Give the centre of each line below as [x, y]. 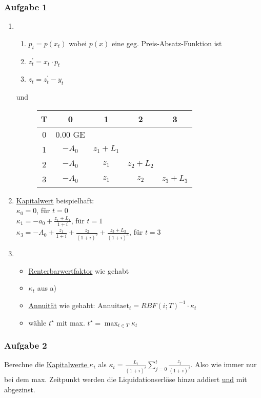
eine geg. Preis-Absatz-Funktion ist [167, 43]
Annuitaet [114, 306]
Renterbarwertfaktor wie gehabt [79, 270]
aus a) [47, 288]
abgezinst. [20, 389]
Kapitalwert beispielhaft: [55, 200]
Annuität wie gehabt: [62, 305]
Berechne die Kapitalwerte [46, 364]
